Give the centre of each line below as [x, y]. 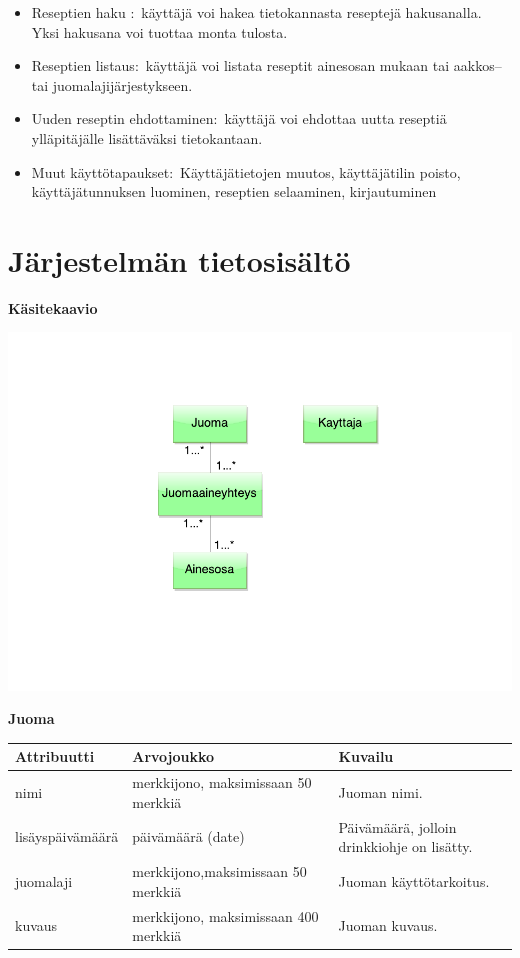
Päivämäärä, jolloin [397, 826]
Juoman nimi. [380, 792]
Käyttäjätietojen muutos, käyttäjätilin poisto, [320, 171]
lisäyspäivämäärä [67, 836]
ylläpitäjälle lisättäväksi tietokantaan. [147, 137]
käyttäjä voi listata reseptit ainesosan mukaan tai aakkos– [323, 65]
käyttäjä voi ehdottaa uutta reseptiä [335, 118]
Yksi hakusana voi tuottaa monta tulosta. [159, 31]
